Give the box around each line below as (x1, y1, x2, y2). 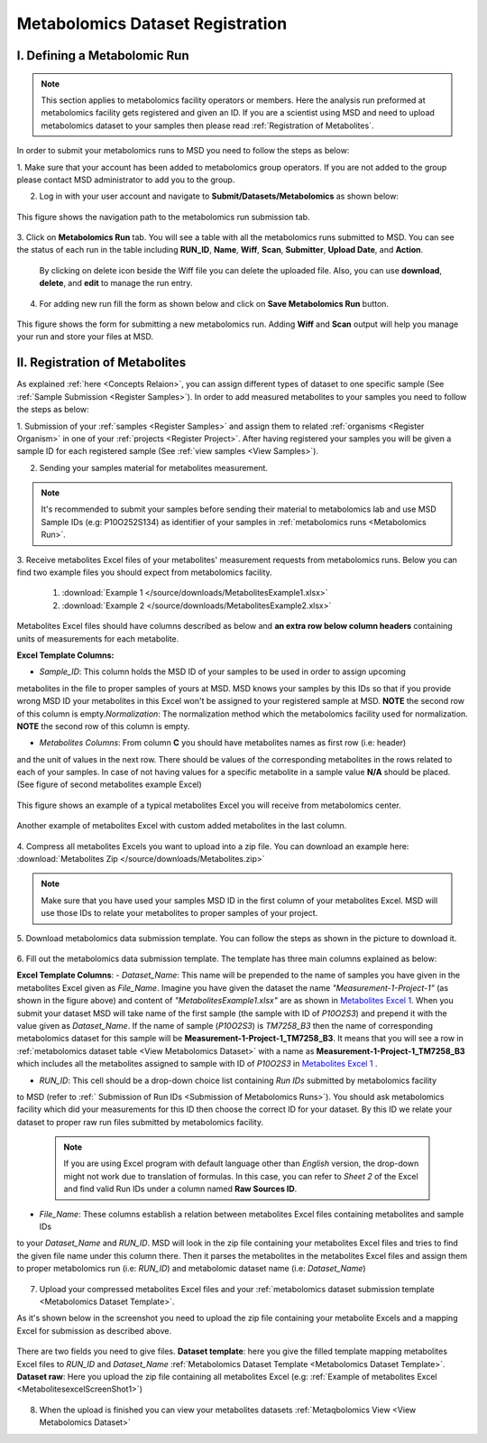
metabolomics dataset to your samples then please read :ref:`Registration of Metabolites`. (41, 120, 374, 131)
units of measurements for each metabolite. (16, 633, 179, 644)
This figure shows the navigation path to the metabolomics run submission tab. (16, 211, 310, 222)
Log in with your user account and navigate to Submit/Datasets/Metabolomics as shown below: (39, 190, 399, 202)
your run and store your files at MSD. (16, 331, 153, 342)
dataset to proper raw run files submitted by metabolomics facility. (16, 1116, 263, 1127)
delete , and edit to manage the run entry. (39, 278, 193, 289)
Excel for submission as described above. (16, 1325, 171, 1336)
